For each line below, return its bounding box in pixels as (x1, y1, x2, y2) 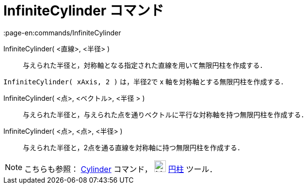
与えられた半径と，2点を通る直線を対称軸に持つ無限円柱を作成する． (23, 143, 244, 152)
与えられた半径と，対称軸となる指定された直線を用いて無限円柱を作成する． (23, 61, 267, 69)
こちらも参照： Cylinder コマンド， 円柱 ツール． (24, 164, 217, 174)
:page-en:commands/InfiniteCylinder (3, 28, 121, 37)
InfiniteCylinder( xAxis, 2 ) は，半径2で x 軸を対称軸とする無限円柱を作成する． (3, 77, 288, 86)
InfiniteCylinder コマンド (3, 2, 164, 19)
